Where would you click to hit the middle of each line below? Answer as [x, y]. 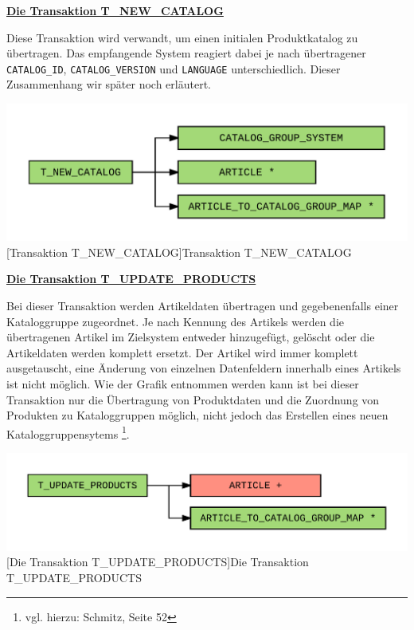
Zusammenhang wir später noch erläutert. [109, 84]
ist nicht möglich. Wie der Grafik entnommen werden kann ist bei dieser [183, 384]
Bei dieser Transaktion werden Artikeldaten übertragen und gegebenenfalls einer [203, 306]
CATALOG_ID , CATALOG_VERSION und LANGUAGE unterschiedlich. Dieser [174, 68]
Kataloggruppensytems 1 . [68, 432]
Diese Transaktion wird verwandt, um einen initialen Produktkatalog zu [182, 37]
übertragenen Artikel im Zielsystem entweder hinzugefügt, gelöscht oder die [191, 337]
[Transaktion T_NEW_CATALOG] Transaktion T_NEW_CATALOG [179, 252]
